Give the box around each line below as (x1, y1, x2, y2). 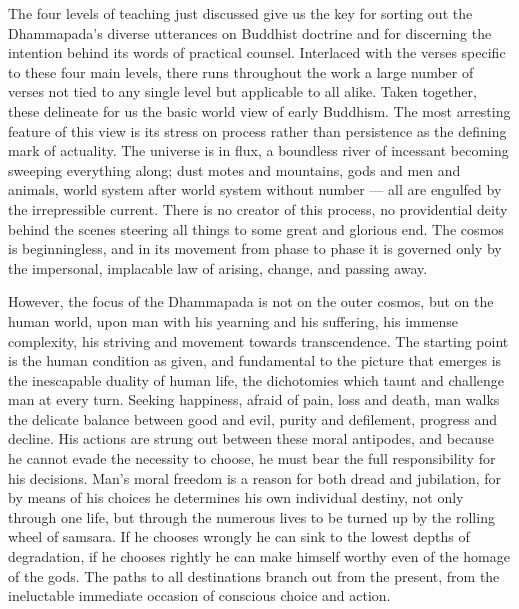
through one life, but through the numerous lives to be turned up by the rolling (8, 506, 495, 527)
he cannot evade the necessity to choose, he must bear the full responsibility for (8, 448, 496, 469)
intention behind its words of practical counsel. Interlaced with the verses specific (8, 42, 506, 63)
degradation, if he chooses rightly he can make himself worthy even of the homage (8, 546, 510, 567)
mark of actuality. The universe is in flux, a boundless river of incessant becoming (8, 140, 509, 161)
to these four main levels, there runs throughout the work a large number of (8, 61, 474, 82)
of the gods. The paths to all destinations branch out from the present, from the (8, 565, 500, 586)
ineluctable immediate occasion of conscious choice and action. (8, 585, 391, 606)
